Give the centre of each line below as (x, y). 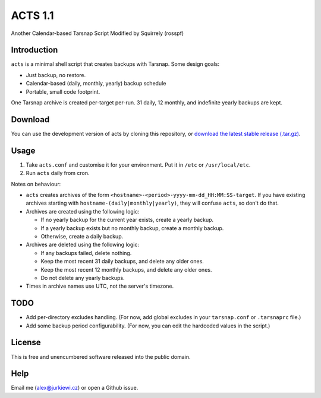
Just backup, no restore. (56, 75)
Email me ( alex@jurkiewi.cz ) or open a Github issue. (75, 388)
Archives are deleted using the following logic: (83, 245)
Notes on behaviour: (36, 184)
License (26, 343)
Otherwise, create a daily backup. (82, 236)
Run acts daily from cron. (58, 173)
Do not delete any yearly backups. (83, 278)
